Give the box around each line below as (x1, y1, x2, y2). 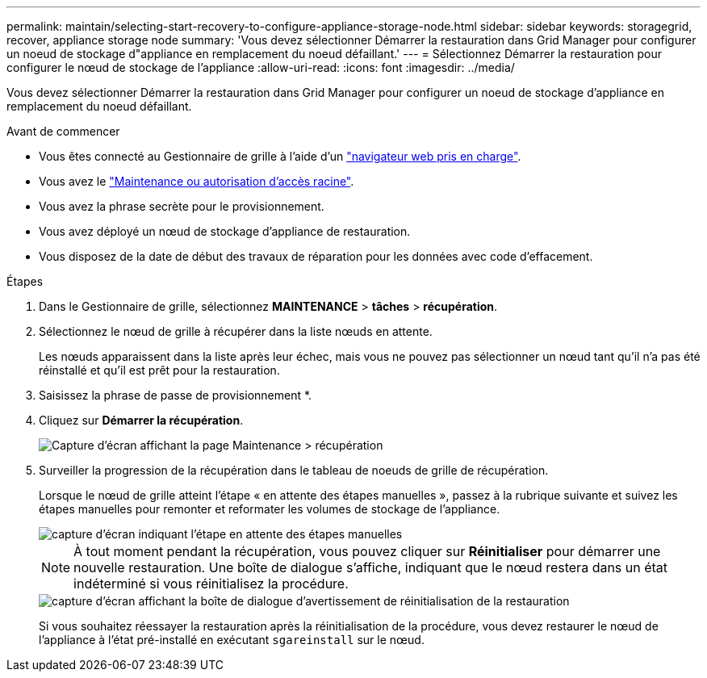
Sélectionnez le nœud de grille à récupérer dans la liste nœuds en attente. (39, 324, 433, 338)
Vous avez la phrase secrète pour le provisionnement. (39, 199, 324, 213)
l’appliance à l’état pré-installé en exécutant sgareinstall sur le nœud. (39, 633, 425, 647)
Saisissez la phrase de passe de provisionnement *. (39, 388, 312, 402)
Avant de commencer (6, 124, 120, 138)
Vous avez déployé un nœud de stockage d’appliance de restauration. (39, 224, 411, 238)
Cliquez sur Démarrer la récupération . (39, 413, 244, 427)
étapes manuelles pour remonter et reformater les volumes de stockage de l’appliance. (39, 502, 500, 516)
